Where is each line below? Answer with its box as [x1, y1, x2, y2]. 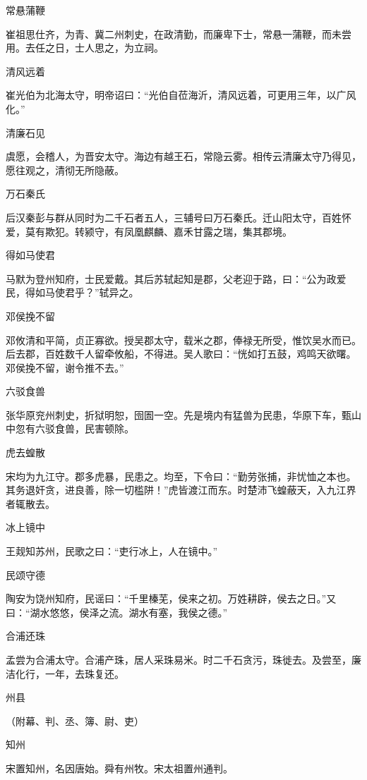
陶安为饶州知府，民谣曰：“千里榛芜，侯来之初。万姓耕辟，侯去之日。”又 [6, 591, 337, 606]
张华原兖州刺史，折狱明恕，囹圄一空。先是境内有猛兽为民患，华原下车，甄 [6, 407, 351, 422]
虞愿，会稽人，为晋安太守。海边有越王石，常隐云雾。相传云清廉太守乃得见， [6, 149, 361, 164]
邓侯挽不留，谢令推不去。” [6, 360, 124, 374]
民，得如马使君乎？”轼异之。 [6, 285, 139, 300]
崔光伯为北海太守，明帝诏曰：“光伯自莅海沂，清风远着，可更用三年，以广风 [6, 87, 356, 102]
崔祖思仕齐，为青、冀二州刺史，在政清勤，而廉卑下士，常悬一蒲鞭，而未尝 [6, 26, 351, 41]
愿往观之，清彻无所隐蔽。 [6, 162, 124, 177]
